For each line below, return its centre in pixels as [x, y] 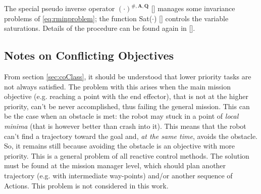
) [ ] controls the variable [191, 18]
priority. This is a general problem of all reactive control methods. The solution [127, 155]
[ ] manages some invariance [193, 8]
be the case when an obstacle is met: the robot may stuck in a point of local [121, 116]
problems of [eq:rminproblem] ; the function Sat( [78, 18]
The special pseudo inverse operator [60, 8]
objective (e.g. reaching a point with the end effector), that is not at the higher [126, 96]
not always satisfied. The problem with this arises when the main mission [118, 86]
